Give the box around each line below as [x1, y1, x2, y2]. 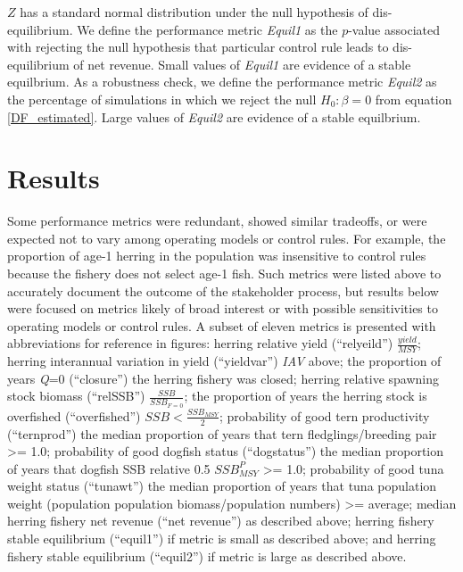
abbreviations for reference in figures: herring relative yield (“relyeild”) [7, 334, 393, 352]
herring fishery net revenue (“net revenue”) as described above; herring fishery [7, 511, 434, 530]
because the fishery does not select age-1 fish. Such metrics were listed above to [7, 264, 442, 283]
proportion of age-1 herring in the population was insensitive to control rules [7, 246, 426, 265]
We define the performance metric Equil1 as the [77, 20, 338, 38]
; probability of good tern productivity [219, 406, 430, 425]
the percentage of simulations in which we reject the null [7, 89, 317, 108]
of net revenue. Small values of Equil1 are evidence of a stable [73, 54, 411, 73]
